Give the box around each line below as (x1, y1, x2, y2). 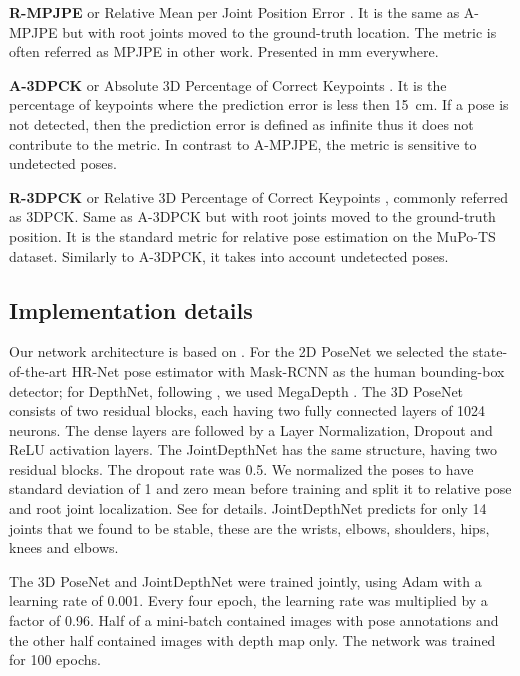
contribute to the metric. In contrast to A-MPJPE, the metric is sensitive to (9, 133, 477, 154)
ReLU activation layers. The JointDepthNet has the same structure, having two (9, 439, 498, 460)
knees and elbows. (9, 537, 119, 558)
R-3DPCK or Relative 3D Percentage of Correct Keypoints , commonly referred (9, 186, 509, 207)
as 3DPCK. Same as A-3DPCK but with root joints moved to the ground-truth (9, 206, 496, 227)
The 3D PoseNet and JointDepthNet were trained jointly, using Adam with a (9, 570, 482, 591)
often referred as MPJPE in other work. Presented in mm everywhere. (9, 41, 439, 62)
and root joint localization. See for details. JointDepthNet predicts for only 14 (9, 498, 487, 519)
